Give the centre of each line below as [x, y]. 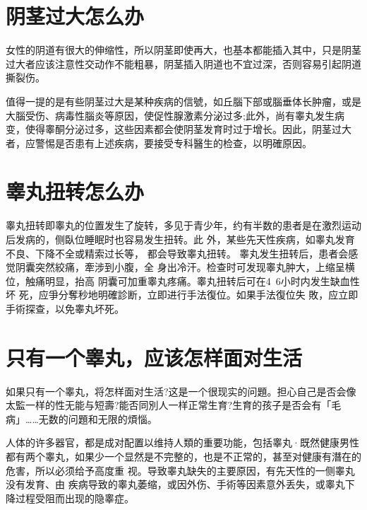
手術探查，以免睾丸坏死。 [65, 308]
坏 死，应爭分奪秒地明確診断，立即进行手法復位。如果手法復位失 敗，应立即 [182, 295]
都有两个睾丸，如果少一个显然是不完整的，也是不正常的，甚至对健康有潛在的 [183, 457]
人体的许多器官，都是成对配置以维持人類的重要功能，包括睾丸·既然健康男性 [182, 442]
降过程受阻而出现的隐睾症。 [70, 498]
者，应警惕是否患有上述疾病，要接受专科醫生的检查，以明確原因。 [159, 143]
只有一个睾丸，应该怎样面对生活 [154, 357]
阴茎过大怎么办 [75, 16]
